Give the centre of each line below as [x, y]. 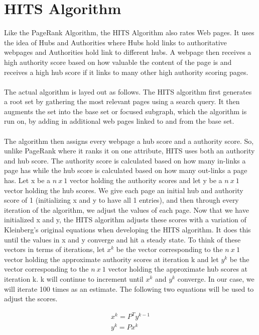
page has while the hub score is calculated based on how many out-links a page [126, 170]
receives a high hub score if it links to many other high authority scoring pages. [126, 72]
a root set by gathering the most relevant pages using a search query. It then [122, 101]
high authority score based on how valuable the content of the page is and [118, 62]
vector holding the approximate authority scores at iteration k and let [111, 259]
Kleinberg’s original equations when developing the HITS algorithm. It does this [127, 229]
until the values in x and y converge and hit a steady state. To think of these [122, 239]
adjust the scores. [31, 299]
